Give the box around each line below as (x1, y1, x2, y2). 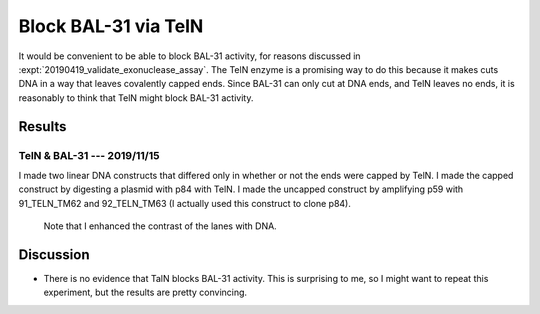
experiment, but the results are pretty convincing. (43, 286, 248, 299)
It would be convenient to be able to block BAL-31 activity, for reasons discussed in (18, 50, 361, 62)
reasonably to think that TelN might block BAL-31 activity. (18, 91, 254, 104)
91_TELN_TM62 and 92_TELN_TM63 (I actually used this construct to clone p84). (18, 197, 352, 209)
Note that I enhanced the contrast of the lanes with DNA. (43, 220, 277, 232)
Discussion (18, 246, 90, 263)
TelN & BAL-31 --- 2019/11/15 (18, 148, 160, 162)
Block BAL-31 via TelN (18, 15, 204, 37)
